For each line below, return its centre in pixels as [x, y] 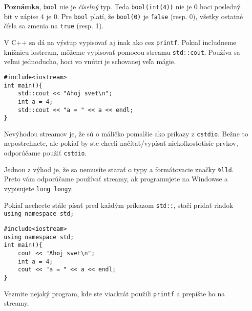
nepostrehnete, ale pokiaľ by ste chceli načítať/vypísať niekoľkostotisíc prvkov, [121, 143]
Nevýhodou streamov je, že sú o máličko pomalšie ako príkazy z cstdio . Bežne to [126, 133]
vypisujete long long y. [39, 188]
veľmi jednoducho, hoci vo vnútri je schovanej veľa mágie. [90, 61]
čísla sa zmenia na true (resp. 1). [54, 26]
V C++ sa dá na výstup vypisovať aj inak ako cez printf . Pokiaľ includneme [120, 42]
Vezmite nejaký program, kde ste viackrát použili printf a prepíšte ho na [115, 293]
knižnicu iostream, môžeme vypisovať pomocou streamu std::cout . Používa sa [122, 52]
